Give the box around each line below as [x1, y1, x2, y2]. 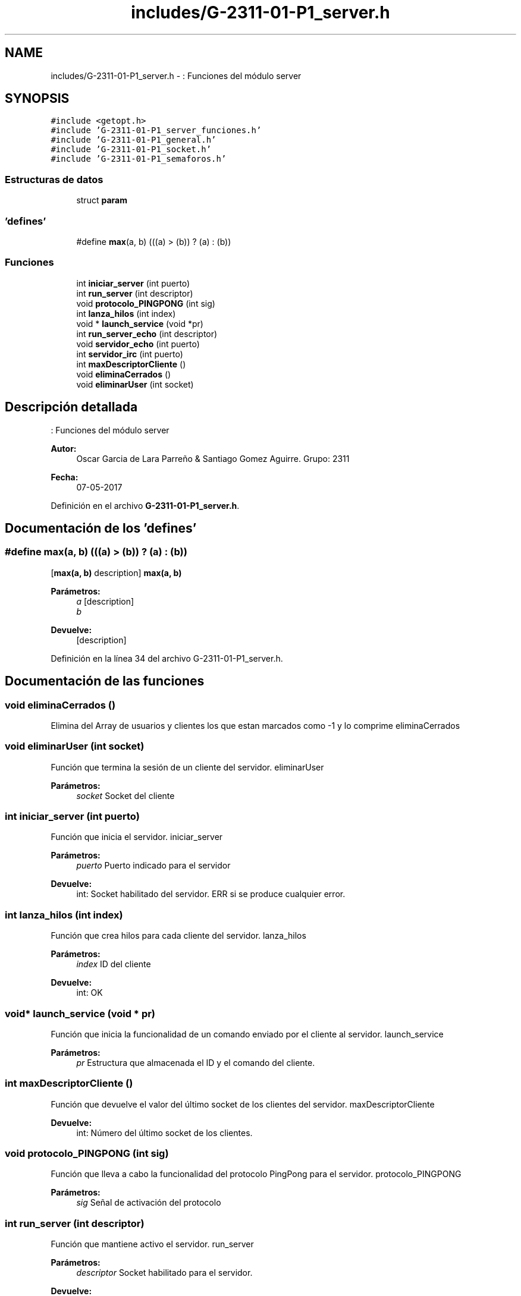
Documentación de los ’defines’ [5, 520, 197, 536]
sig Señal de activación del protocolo [76, 1197, 221, 1208]
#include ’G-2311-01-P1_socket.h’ [51, 144, 212, 155]
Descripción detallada [5, 400, 138, 415]
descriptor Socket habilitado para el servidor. [76, 1267, 253, 1278]
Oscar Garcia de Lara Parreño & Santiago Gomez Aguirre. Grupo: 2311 [76, 453, 350, 464]
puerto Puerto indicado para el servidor [76, 860, 231, 871]
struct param [76, 195, 127, 206]
